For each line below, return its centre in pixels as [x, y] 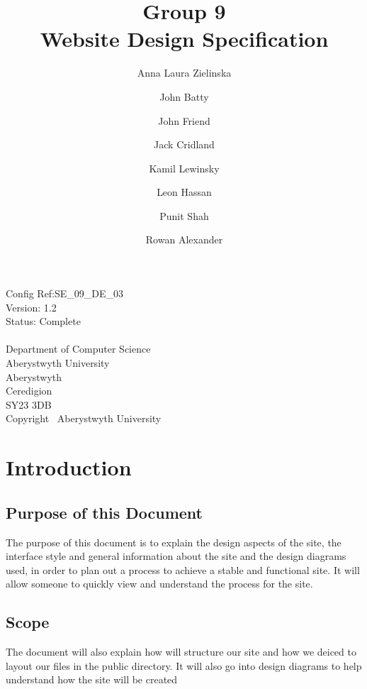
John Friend [184, 120]
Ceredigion [29, 391]
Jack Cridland [184, 144]
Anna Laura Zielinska [184, 73]
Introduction [69, 467]
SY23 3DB [29, 404]
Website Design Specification [184, 39]
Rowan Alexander [184, 239]
